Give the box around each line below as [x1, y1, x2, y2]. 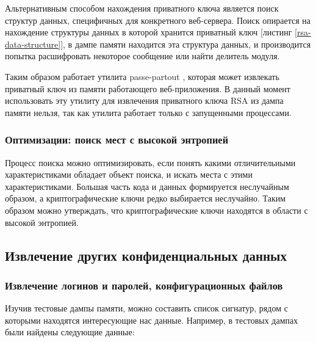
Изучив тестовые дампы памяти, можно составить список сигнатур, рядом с [5, 302, 288, 315]
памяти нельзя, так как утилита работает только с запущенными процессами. [5, 106, 292, 118]
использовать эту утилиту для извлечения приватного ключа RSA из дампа [5, 94, 284, 107]
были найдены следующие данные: [5, 326, 135, 338]
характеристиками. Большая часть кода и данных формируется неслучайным [5, 180, 289, 192]
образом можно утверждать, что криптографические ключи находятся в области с [5, 203, 308, 216]
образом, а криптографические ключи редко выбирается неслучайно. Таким [5, 192, 286, 205]
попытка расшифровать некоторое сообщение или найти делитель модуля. [5, 49, 280, 62]
